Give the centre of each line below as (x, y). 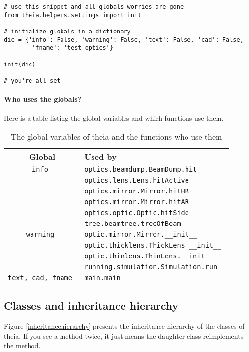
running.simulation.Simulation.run (151, 267)
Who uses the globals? (43, 99)
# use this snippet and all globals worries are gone (94, 7)
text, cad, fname (40, 277)
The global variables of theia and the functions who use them (117, 136)
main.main (102, 277)
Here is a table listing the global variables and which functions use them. (114, 118)
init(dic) (20, 64)
